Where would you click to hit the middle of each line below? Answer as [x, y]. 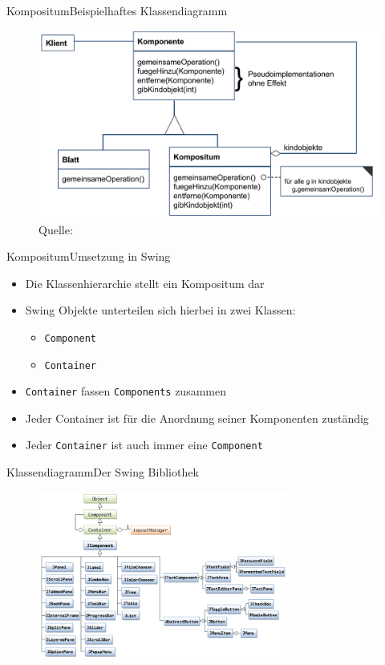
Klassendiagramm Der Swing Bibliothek [103, 472]
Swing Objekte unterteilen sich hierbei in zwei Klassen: [160, 310]
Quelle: [56, 229]
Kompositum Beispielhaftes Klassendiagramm [117, 10]
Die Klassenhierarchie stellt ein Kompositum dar [145, 283]
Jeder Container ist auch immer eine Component [144, 445]
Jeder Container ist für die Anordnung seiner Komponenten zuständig [197, 418]
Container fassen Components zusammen [126, 391]
